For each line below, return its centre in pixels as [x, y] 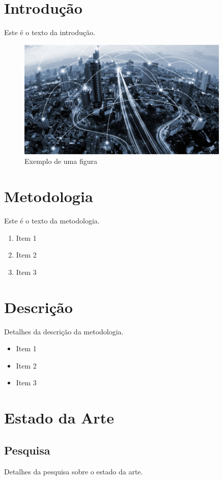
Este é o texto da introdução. [50, 32]
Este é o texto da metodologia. [52, 221]
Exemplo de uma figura [61, 161]
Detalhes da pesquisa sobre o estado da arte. [74, 471]
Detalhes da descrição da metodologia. [64, 331]
